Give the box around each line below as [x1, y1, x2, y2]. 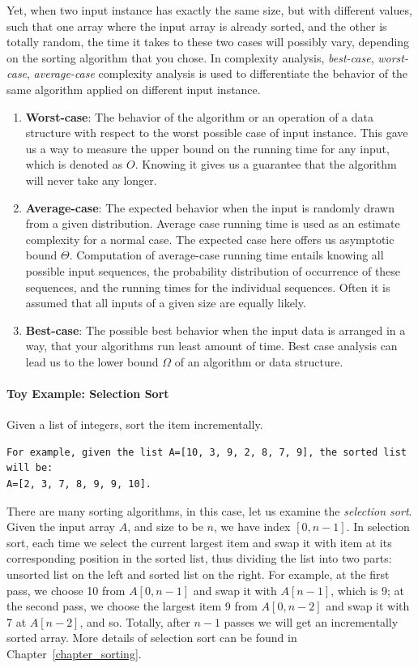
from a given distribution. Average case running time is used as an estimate [25, 215, 400, 232]
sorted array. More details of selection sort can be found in [6, 629, 297, 646]
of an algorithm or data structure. [174, 353, 343, 370]
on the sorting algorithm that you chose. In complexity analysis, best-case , [6, 49, 374, 66]
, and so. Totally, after [79, 613, 190, 630]
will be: [6, 462, 53, 474]
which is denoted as [25, 156, 123, 173]
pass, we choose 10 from [6, 581, 126, 598]
